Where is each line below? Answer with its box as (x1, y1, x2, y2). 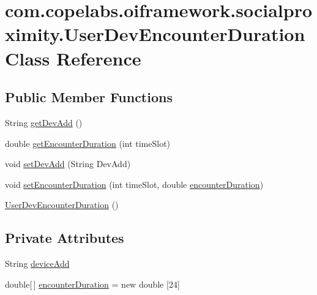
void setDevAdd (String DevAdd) (5, 157, 131, 170)
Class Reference (5, 45, 141, 70)
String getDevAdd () (5, 116, 83, 129)
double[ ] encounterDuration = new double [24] (5, 277, 180, 290)
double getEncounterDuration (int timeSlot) (5, 136, 171, 149)
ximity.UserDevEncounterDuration (5, 21, 305, 47)
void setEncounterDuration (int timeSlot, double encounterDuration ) (5, 177, 264, 190)
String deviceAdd (5, 257, 70, 270)
